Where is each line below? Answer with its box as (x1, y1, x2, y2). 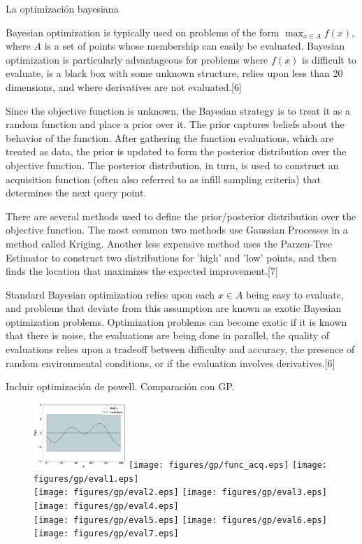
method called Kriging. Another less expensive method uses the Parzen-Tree (6, 236, 332, 250)
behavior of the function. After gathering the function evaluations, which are (6, 130, 334, 145)
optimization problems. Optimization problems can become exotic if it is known (6, 314, 347, 329)
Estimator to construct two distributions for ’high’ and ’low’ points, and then (6, 250, 337, 264)
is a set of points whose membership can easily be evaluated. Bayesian (44, 38, 345, 53)
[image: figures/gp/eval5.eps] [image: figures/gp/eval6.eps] (34, 515, 327, 525)
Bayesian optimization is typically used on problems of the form (6, 24, 280, 39)
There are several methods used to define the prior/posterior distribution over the (6, 208, 356, 223)
